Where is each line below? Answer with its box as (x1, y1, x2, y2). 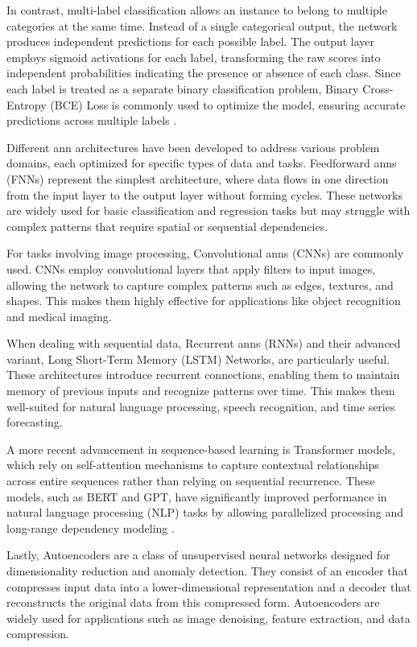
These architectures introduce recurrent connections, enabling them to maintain (6, 366, 400, 383)
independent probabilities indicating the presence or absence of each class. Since (6, 64, 401, 81)
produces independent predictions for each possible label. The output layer (6, 33, 375, 50)
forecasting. (6, 414, 63, 431)
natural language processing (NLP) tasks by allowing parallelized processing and (6, 504, 403, 521)
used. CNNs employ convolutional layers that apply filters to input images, (6, 260, 376, 277)
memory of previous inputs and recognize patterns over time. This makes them (6, 382, 395, 399)
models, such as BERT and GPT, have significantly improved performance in (6, 488, 387, 505)
